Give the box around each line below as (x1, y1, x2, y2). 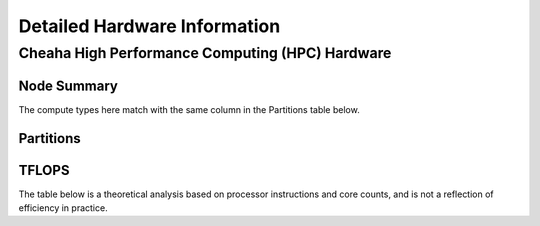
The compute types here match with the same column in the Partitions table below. (18, 103, 360, 115)
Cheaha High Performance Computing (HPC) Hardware (18, 44, 392, 62)
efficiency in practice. (18, 202, 109, 214)
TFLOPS (18, 161, 70, 179)
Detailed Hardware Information (18, 15, 281, 37)
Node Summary (18, 77, 119, 94)
